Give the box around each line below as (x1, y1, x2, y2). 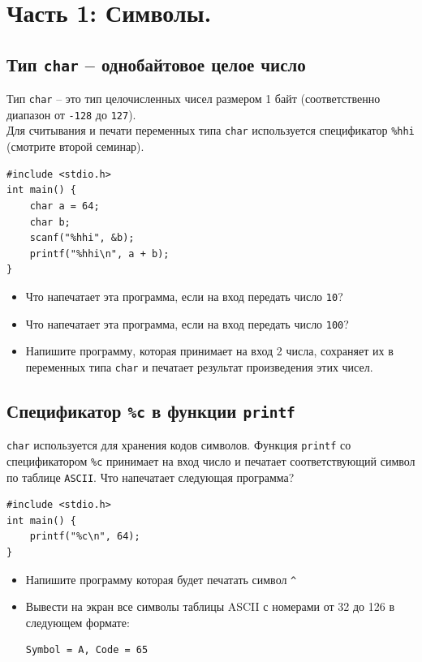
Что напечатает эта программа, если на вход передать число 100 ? (25, 315, 349, 332)
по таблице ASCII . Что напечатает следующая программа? (6, 468, 295, 485)
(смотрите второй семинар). (6, 138, 144, 155)
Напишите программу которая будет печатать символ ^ (25, 570, 297, 587)
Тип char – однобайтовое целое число (6, 51, 306, 76)
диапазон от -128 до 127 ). (6, 105, 136, 123)
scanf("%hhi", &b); (29, 232, 135, 244)
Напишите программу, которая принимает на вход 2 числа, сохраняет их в (25, 342, 394, 359)
